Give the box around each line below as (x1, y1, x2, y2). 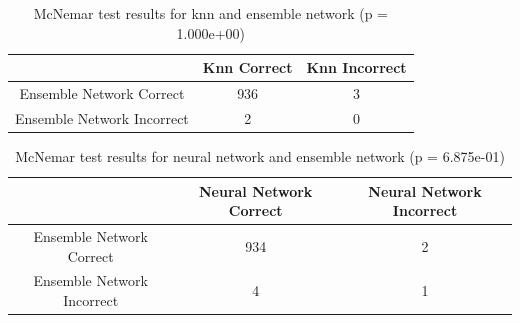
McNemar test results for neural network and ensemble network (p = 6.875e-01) (15, 145, 505, 166)
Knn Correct (202, 57, 293, 78)
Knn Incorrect (306, 57, 407, 78)
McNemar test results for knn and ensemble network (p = (33, 3, 388, 23)
